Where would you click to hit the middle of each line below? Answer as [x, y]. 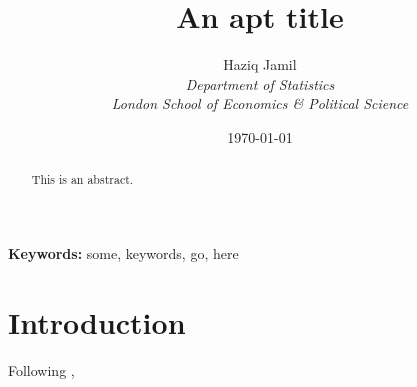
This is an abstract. [82, 179]
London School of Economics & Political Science [260, 103]
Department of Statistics [260, 83]
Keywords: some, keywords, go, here [123, 252]
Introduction [97, 321]
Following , [41, 369]
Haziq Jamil [260, 64]
